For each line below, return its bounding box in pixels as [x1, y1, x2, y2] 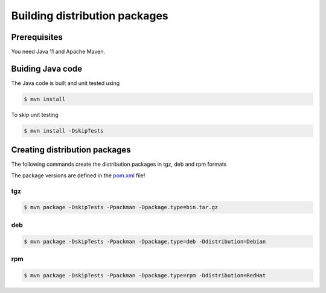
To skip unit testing [11, 111, 59, 118]
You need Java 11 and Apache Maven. [11, 48, 106, 55]
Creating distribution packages [11, 145, 131, 155]
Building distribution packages [11, 9, 168, 22]
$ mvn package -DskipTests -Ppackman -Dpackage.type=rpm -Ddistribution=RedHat [24, 272, 266, 279]
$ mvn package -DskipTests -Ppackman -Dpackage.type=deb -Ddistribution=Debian [24, 238, 266, 245]
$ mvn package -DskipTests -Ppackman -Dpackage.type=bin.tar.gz [24, 204, 219, 211]
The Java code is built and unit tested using [11, 79, 120, 87]
